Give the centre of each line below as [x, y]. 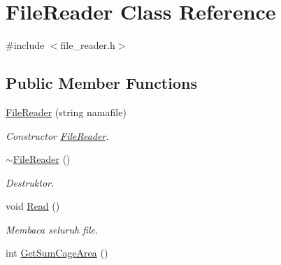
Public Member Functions [101, 83]
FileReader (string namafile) [66, 112]
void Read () [33, 206]
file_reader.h [88, 45]
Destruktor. [30, 182]
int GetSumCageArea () [57, 253]
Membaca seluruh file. [52, 229]
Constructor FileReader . [57, 135]
